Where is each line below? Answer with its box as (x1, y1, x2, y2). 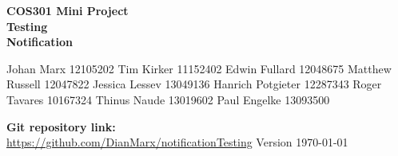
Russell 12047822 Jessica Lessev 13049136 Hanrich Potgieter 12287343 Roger (6, 76, 382, 92)
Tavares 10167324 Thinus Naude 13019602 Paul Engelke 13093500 (6, 91, 330, 107)
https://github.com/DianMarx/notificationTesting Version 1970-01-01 (6, 134, 348, 150)
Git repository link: (6, 118, 116, 135)
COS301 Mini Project (6, 2, 129, 18)
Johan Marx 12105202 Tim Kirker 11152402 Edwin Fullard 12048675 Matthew (6, 60, 392, 76)
